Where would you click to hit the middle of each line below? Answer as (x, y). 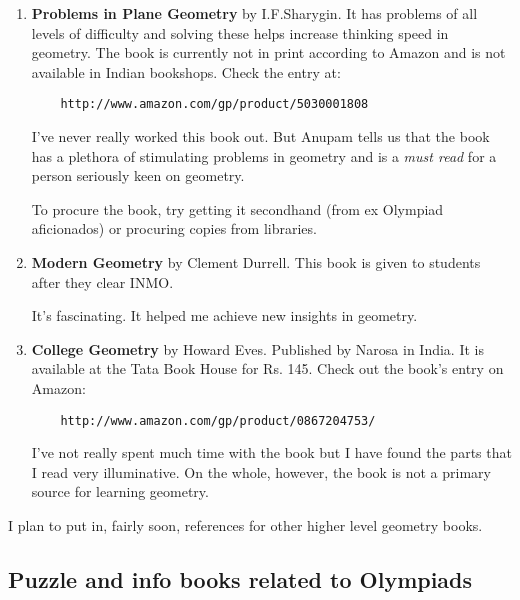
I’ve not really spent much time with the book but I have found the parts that (271, 452)
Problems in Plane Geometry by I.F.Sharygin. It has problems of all (254, 13)
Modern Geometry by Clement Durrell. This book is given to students (256, 262)
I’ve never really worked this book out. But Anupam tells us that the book (260, 136)
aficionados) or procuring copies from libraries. (174, 228)
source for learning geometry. (120, 491)
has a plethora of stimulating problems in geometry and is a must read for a (264, 155)
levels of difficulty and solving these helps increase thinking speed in (240, 32)
